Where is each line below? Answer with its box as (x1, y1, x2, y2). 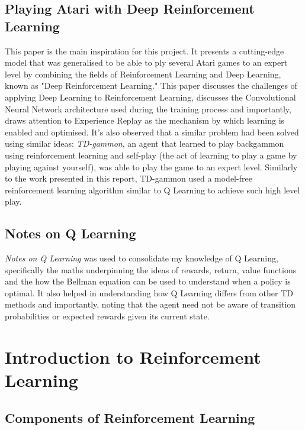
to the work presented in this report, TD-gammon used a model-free (5, 172, 252, 185)
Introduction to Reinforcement (5, 344, 261, 368)
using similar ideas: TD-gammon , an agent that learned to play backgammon (5, 137, 284, 150)
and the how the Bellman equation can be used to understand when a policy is (5, 275, 291, 287)
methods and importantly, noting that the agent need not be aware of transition (5, 298, 296, 311)
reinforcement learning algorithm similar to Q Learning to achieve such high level (5, 183, 300, 196)
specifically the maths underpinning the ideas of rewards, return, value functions (5, 263, 297, 276)
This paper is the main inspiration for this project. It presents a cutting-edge (5, 44, 284, 57)
